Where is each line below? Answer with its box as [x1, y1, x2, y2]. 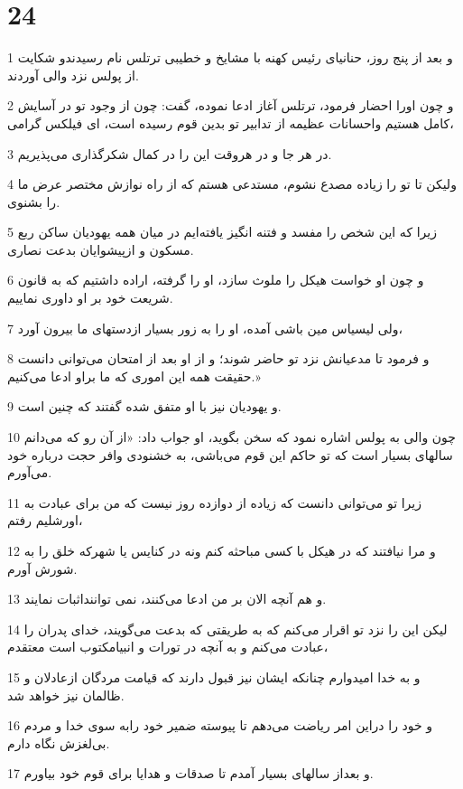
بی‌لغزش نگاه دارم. [7, 733, 110, 752]
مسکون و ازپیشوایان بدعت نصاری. [7, 240, 194, 258]
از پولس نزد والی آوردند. [7, 65, 139, 84]
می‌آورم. [7, 463, 52, 482]
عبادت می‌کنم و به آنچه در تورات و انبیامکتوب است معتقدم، [7, 637, 329, 656]
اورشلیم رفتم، [7, 511, 83, 530]
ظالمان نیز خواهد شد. [7, 685, 125, 704]
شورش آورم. [7, 559, 78, 578]
